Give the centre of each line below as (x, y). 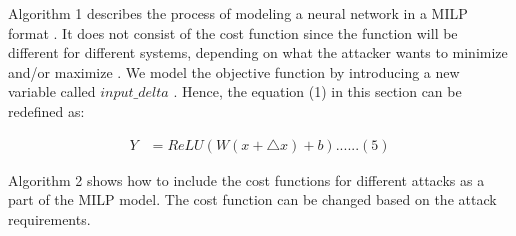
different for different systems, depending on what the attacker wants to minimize (258, 52)
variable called (52, 91)
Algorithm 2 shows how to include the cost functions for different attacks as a (246, 179)
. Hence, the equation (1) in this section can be (317, 91)
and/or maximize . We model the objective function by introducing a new (234, 71)
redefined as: (46, 110)
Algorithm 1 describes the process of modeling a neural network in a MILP (238, 13)
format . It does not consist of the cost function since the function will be (233, 32)
